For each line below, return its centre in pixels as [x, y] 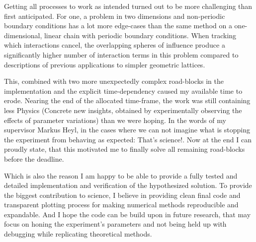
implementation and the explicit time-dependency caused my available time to [123, 91]
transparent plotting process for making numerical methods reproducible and [121, 205]
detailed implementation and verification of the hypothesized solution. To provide [128, 185]
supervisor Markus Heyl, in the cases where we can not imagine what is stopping [127, 130]
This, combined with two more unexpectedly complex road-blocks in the [114, 81]
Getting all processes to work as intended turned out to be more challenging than [128, 6]
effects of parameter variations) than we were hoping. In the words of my [115, 120]
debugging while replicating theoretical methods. [78, 234]
